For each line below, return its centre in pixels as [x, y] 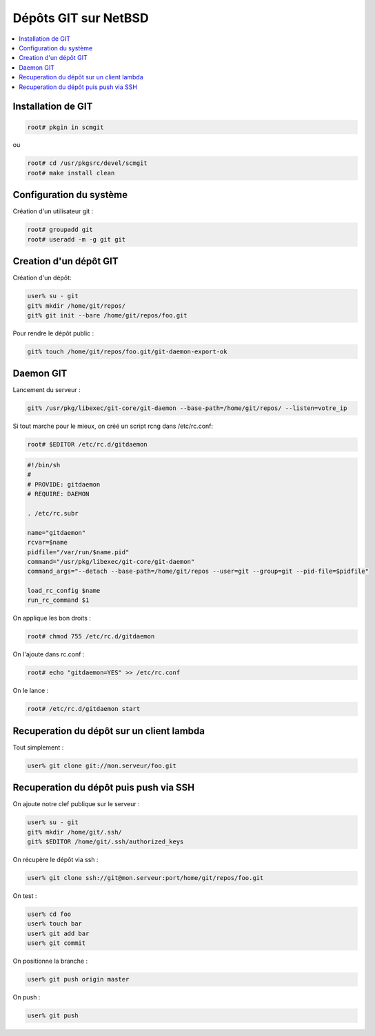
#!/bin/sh [44, 465]
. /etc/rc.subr [53, 513]
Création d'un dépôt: [42, 278]
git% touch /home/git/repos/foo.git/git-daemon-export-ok [127, 351]
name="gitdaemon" [57, 532]
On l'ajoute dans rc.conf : [49, 654]
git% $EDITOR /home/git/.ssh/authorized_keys [105, 842]
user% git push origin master [78, 979]
